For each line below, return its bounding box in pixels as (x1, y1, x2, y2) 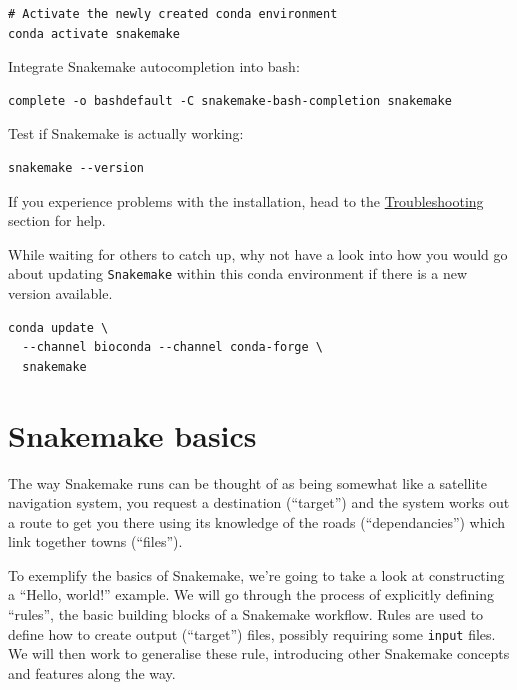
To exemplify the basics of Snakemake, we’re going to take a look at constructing (8, 564, 505, 585)
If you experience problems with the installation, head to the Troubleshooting (8, 190, 484, 211)
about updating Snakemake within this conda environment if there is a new (8, 263, 468, 284)
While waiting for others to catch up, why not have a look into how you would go (8, 243, 508, 264)
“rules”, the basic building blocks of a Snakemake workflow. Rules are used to (8, 604, 484, 625)
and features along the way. (8, 662, 176, 683)
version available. (8, 283, 113, 303)
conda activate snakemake (8, 26, 180, 41)
